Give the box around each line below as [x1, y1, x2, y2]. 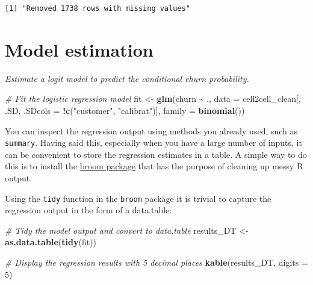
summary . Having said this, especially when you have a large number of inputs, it [5, 136, 302, 149]
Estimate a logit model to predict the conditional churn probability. [5, 72, 249, 84]
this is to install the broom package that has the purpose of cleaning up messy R [5, 160, 303, 172]
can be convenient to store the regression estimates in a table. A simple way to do [5, 148, 307, 160]
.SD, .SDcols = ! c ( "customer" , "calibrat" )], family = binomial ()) [5, 104, 245, 116]
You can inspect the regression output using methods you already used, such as [5, 124, 298, 137]
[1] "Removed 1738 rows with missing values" [5, 4, 190, 13]
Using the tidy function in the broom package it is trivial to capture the [5, 192, 271, 204]
